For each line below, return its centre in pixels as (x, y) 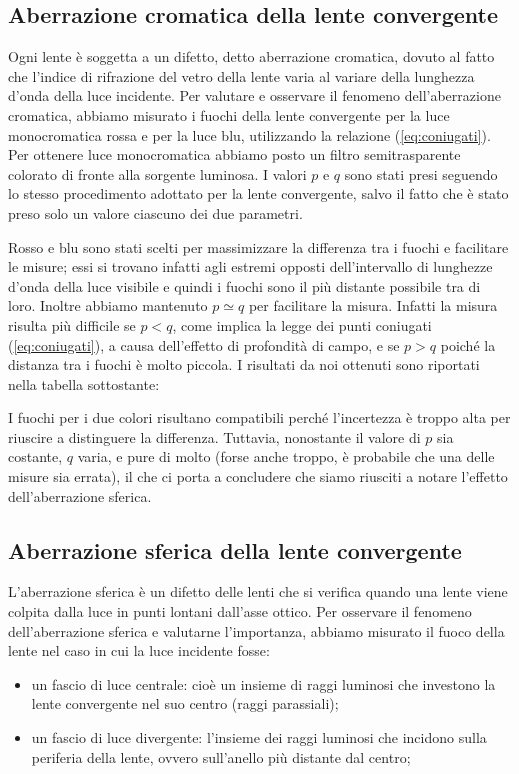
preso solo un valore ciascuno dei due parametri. (155, 212)
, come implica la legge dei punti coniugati (302, 324)
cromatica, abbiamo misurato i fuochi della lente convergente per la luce (229, 114)
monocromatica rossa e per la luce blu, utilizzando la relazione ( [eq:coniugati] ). (249, 134)
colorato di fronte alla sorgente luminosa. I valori (157, 173)
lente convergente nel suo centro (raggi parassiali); (185, 703)
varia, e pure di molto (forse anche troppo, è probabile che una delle (286, 456)
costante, (35, 456)
